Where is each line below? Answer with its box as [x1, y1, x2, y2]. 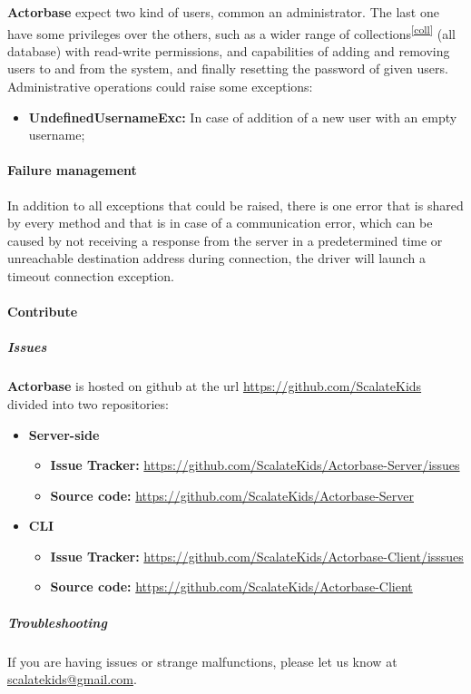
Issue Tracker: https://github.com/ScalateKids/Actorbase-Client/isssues [50, 546, 464, 565]
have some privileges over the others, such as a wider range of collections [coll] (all [7, 21, 456, 43]
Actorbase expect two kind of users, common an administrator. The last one [7, 3, 439, 21]
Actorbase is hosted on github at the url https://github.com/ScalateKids [7, 376, 422, 396]
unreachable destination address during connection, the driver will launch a [7, 249, 426, 268]
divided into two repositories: [7, 394, 169, 413]
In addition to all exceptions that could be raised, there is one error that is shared [7, 195, 464, 214]
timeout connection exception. [7, 266, 174, 285]
